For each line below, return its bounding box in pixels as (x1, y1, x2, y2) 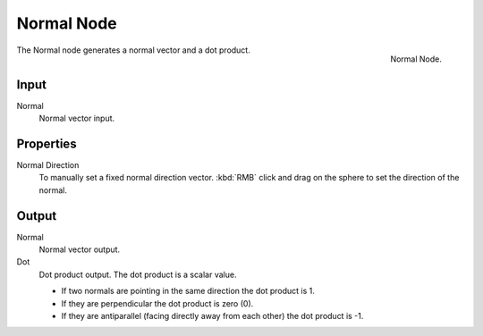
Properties (16, 136, 77, 151)
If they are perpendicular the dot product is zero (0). (61, 298, 254, 308)
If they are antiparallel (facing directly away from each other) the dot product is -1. (61, 310, 364, 321)
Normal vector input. (38, 113, 115, 124)
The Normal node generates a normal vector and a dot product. (16, 45, 250, 55)
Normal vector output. (38, 244, 121, 255)
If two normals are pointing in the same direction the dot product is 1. (61, 286, 315, 297)
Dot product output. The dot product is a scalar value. (38, 269, 237, 280)
